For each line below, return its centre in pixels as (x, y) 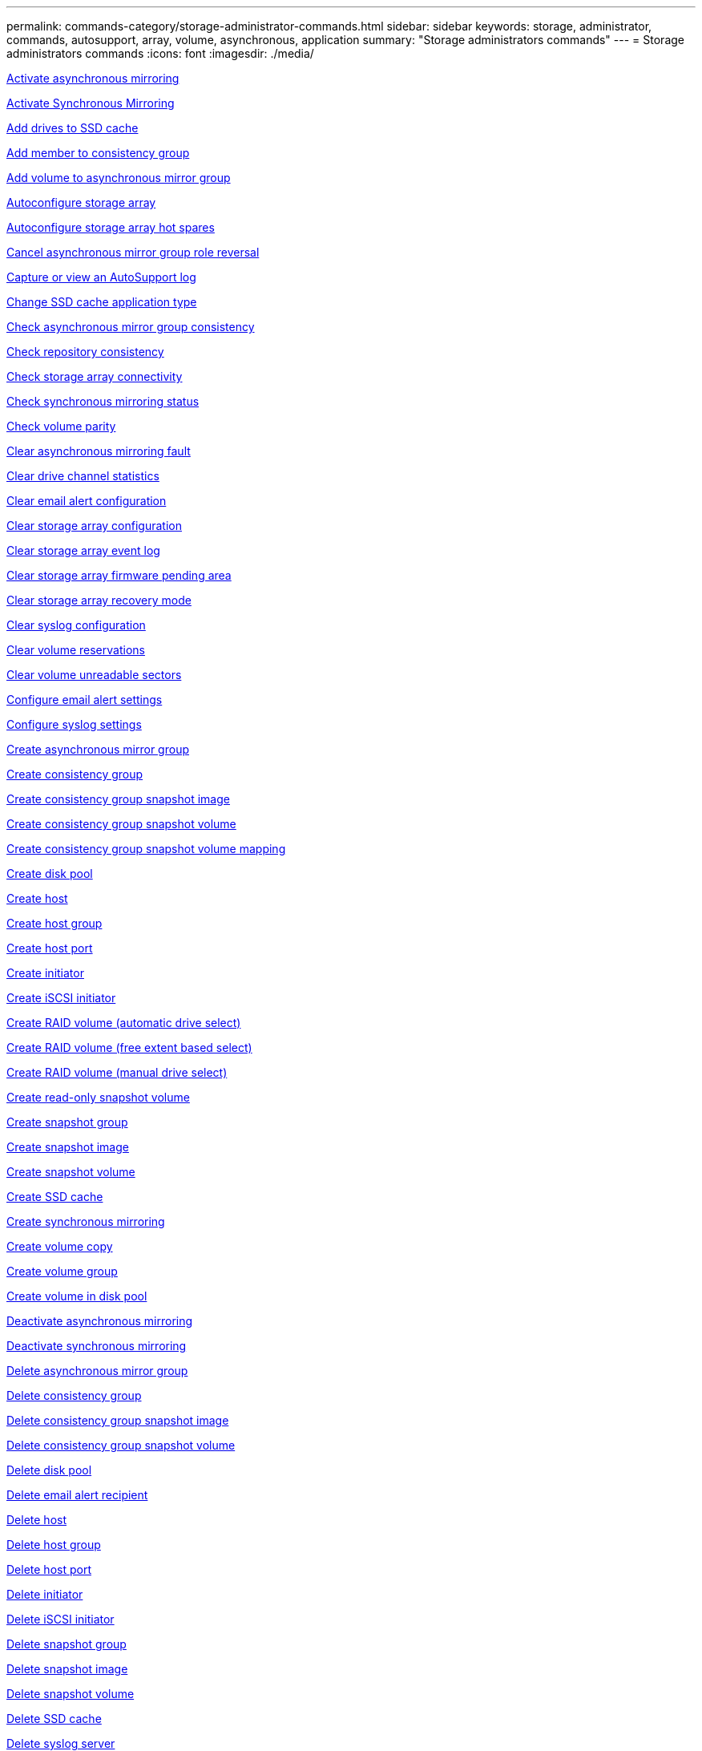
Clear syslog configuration (76, 625)
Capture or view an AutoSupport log (101, 277)
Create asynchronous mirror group (98, 749)
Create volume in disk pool (77, 1296)
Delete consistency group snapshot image (118, 1420)
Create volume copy (60, 1246)
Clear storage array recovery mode (99, 600)
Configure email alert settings (85, 700)
